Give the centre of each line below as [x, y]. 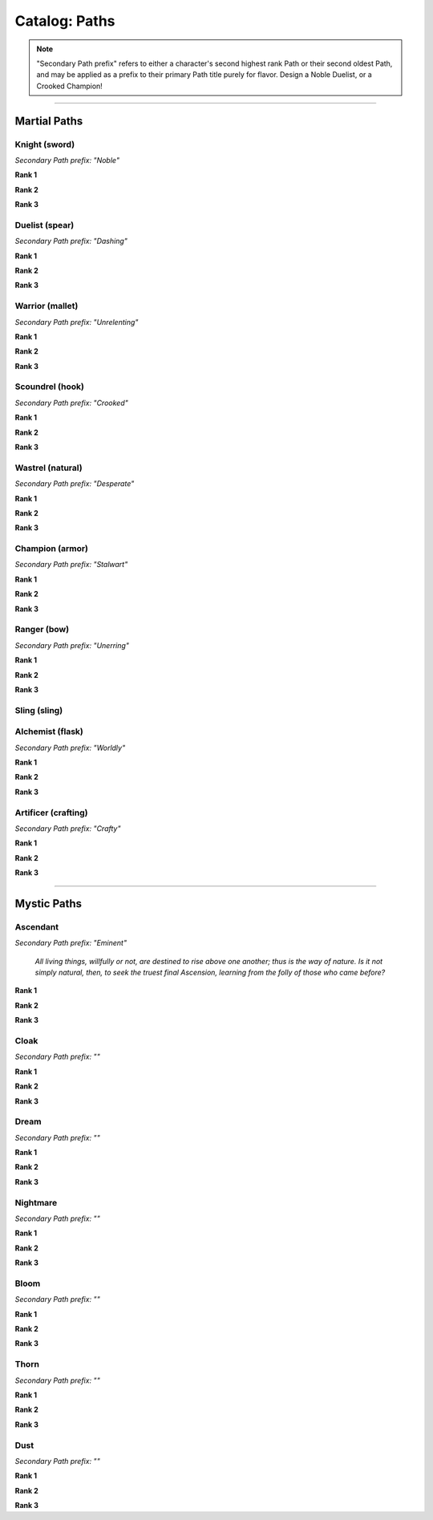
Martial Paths [49, 121]
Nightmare [36, 1202]
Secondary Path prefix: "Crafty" [68, 828]
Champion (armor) [51, 549]
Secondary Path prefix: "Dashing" [71, 241]
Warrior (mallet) [47, 306]
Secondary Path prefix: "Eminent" [71, 943]
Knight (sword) [45, 144]
